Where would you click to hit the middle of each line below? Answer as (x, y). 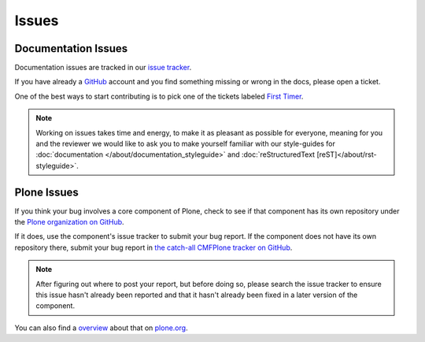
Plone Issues (46, 192)
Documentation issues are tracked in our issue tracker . (103, 68)
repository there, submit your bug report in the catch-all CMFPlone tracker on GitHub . (153, 247)
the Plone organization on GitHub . (70, 222)
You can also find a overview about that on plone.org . (101, 328)
